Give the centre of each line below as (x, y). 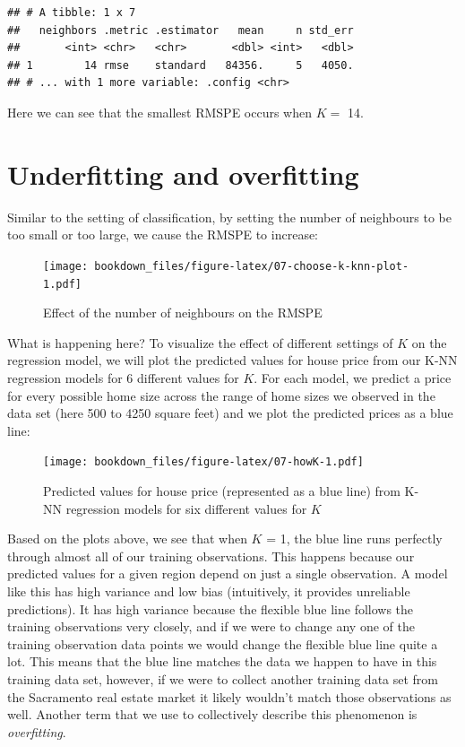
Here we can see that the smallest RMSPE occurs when (160, 112)
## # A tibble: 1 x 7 (72, 13)
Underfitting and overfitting (183, 174)
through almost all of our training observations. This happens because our (211, 556)
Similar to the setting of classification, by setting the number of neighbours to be (229, 217)
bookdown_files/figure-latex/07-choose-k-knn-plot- (252, 266)
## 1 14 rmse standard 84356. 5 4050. (181, 65)
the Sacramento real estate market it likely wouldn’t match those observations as (229, 696)
